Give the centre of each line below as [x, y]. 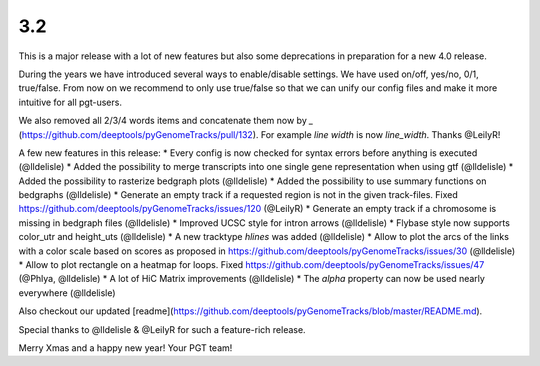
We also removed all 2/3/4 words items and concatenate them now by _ [166, 121]
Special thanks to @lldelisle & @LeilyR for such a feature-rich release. [162, 329]
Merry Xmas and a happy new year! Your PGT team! [125, 347]
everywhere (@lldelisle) [67, 292]
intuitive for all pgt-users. [70, 102]
